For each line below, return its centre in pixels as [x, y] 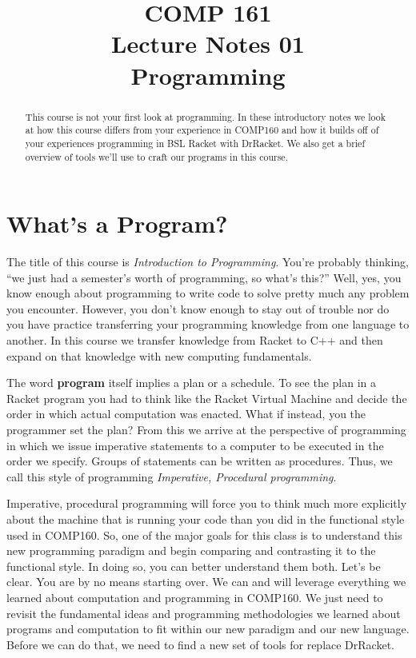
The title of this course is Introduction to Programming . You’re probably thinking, [208, 262]
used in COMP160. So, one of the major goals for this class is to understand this [204, 534]
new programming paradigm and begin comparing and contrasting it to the [191, 550]
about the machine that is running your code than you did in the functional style [206, 519]
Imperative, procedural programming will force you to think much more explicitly [207, 503]
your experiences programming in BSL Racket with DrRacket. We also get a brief [195, 143]
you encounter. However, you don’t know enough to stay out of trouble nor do [198, 308]
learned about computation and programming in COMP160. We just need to [195, 597]
